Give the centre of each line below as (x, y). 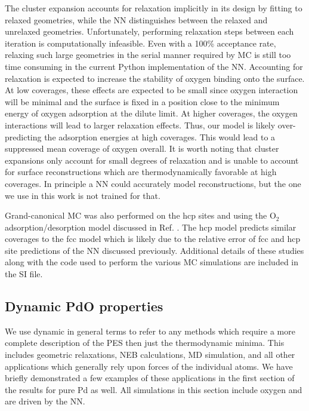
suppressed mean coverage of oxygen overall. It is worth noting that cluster (142, 148)
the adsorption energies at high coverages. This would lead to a (160, 137)
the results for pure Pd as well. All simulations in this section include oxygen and (154, 389)
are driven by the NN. (45, 401)
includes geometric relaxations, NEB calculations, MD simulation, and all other (150, 355)
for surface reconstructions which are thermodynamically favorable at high (141, 172)
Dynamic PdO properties (84, 306)
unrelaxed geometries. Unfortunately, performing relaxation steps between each (149, 31)
